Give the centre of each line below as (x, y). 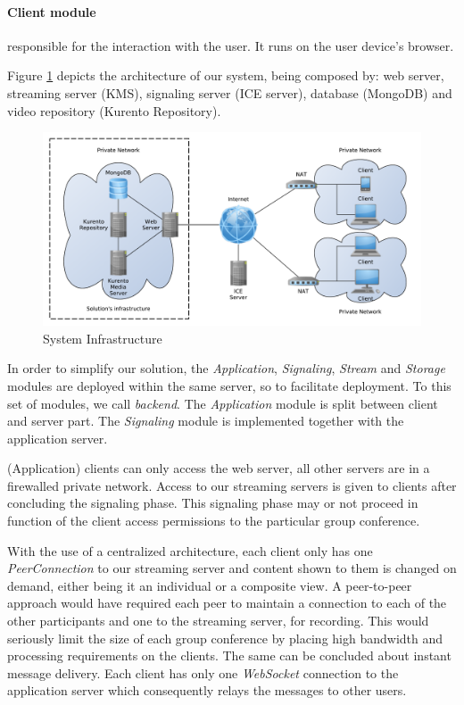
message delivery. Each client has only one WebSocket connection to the (203, 672)
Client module (52, 11)
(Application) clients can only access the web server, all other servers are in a (219, 468)
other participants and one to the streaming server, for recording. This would (218, 621)
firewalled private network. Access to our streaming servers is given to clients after (232, 485)
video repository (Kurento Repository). (114, 110)
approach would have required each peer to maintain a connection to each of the (227, 603)
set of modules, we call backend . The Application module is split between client (223, 403)
